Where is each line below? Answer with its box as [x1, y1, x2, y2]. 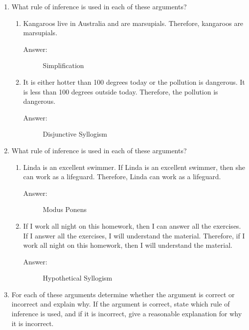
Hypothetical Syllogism [43, 273, 113, 283]
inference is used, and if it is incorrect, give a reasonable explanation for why [11, 308, 242, 319]
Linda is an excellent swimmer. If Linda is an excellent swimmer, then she [23, 162, 246, 172]
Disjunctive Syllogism [43, 129, 108, 139]
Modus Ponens [43, 204, 87, 214]
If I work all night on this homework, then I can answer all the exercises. [23, 220, 241, 231]
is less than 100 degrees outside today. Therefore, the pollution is [23, 86, 218, 96]
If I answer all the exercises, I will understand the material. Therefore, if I [23, 230, 245, 240]
